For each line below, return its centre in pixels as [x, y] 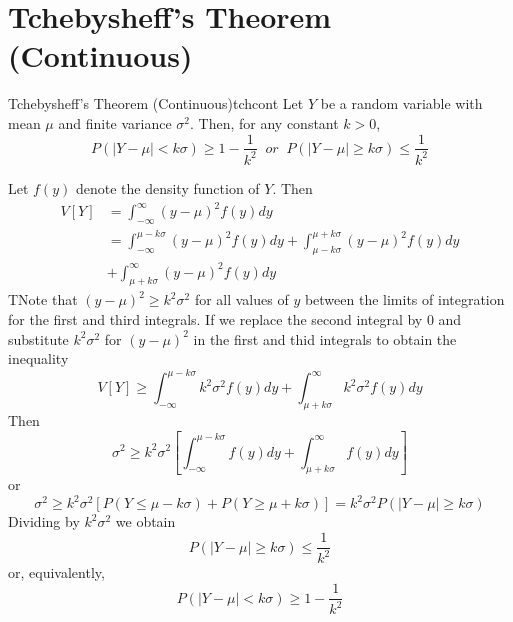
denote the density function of [167, 187]
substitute [38, 338]
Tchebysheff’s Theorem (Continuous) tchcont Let [156, 103]
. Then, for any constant [264, 122]
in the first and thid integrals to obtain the [325, 338]
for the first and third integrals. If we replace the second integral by [215, 319]
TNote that [43, 299]
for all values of [241, 299]
